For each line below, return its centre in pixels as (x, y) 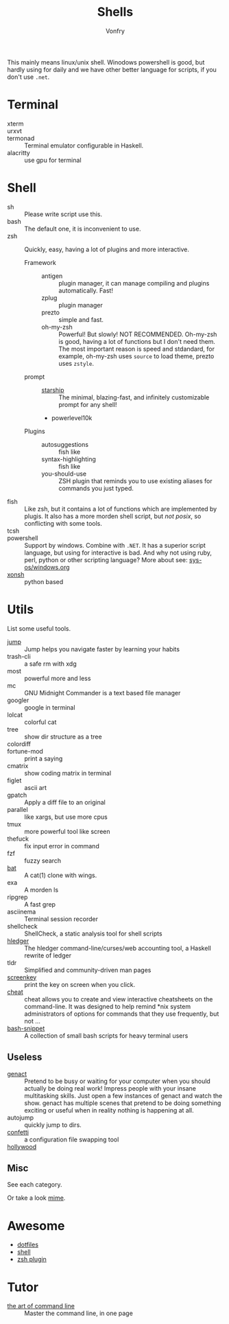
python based (44, 581)
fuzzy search (43, 860)
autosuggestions (65, 444)
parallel (18, 809)
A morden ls (41, 890)
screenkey (22, 977)
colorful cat (40, 722)
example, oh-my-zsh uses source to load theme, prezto (136, 356)
